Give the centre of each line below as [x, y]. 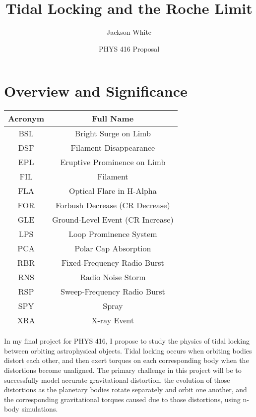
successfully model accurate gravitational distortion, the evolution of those [117, 380]
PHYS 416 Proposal [129, 48]
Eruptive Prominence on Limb [113, 162]
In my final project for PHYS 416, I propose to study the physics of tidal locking [127, 341]
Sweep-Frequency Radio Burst [113, 292]
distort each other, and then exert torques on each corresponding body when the [127, 360]
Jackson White [129, 32]
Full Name [113, 119]
